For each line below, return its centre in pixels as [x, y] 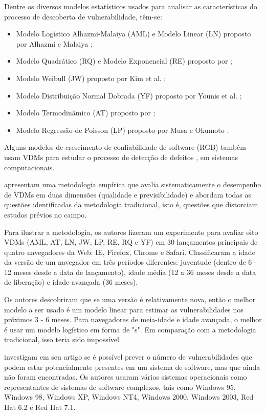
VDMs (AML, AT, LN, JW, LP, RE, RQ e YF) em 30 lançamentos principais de [131, 242]
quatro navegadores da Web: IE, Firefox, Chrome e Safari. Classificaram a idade [130, 252]
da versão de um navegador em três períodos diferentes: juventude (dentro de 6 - [130, 262]
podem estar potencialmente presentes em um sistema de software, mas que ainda [132, 367]
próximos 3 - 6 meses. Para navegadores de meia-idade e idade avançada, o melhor [133, 319]
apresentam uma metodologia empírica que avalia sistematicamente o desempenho [133, 184]
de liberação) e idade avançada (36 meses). [71, 282]
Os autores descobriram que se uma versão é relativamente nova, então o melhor [130, 299]
